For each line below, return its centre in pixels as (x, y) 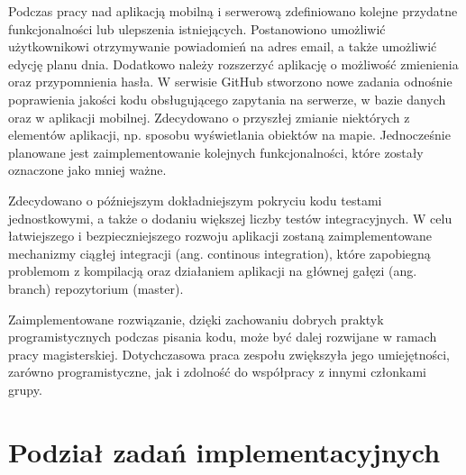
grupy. (25, 389)
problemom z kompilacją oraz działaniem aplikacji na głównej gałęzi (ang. (213, 271)
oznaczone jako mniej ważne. (87, 170)
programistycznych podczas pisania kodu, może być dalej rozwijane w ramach (223, 337)
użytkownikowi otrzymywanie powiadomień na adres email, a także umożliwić (223, 46)
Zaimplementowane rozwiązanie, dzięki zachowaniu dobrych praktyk (196, 319)
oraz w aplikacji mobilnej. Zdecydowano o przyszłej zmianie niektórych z (209, 117)
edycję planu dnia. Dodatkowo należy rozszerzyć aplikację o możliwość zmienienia (233, 64)
